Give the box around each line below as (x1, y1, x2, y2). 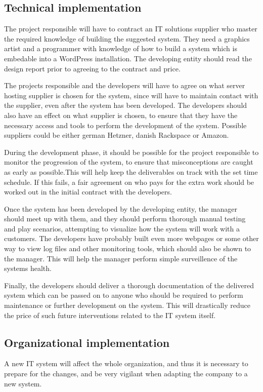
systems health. (4, 263, 52, 273)
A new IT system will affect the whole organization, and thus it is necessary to (4, 358, 248, 369)
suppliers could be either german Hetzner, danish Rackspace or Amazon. (4, 130, 229, 140)
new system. (4, 378, 42, 388)
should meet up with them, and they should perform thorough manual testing (4, 213, 246, 224)
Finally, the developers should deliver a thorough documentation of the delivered (4, 280, 254, 290)
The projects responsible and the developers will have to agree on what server (4, 80, 245, 91)
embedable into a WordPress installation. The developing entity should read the (4, 53, 252, 63)
